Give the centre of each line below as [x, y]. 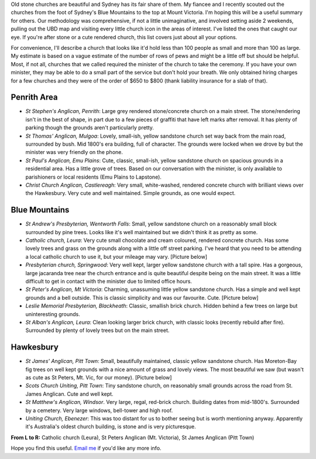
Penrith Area [34, 97]
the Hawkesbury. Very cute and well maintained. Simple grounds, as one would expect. [130, 193]
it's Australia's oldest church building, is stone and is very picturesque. [111, 427]
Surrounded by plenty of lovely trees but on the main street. [97, 330]
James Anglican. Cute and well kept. [69, 394]
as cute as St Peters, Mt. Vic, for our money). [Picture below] [99, 377]
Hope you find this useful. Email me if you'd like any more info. [86, 448]
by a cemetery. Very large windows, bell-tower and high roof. [99, 410]
